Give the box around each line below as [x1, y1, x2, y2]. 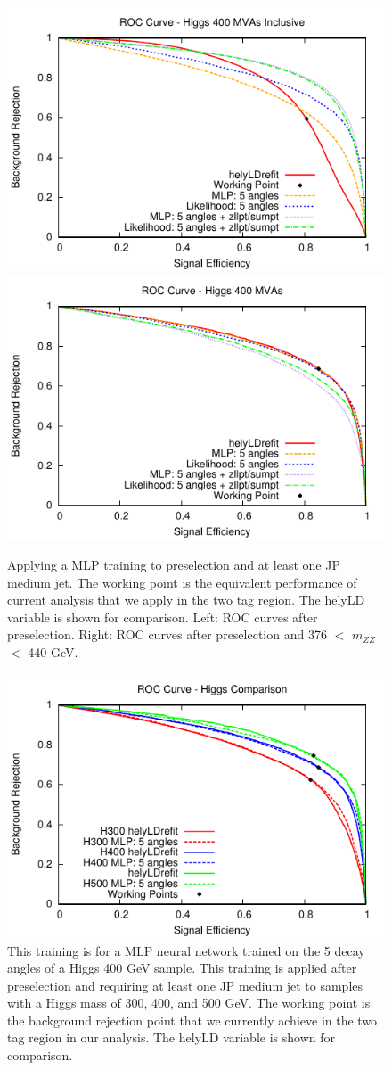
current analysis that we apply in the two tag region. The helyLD [7, 590, 365, 609]
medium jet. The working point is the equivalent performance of [7, 572, 357, 591]
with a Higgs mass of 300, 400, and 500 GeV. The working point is [7, 993, 371, 1012]
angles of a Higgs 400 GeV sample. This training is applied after [7, 959, 357, 977]
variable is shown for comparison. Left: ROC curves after [7, 607, 318, 626]
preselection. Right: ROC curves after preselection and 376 [7, 625, 327, 644]
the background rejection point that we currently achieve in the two [7, 1010, 378, 1029]
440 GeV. [28, 642, 78, 661]
